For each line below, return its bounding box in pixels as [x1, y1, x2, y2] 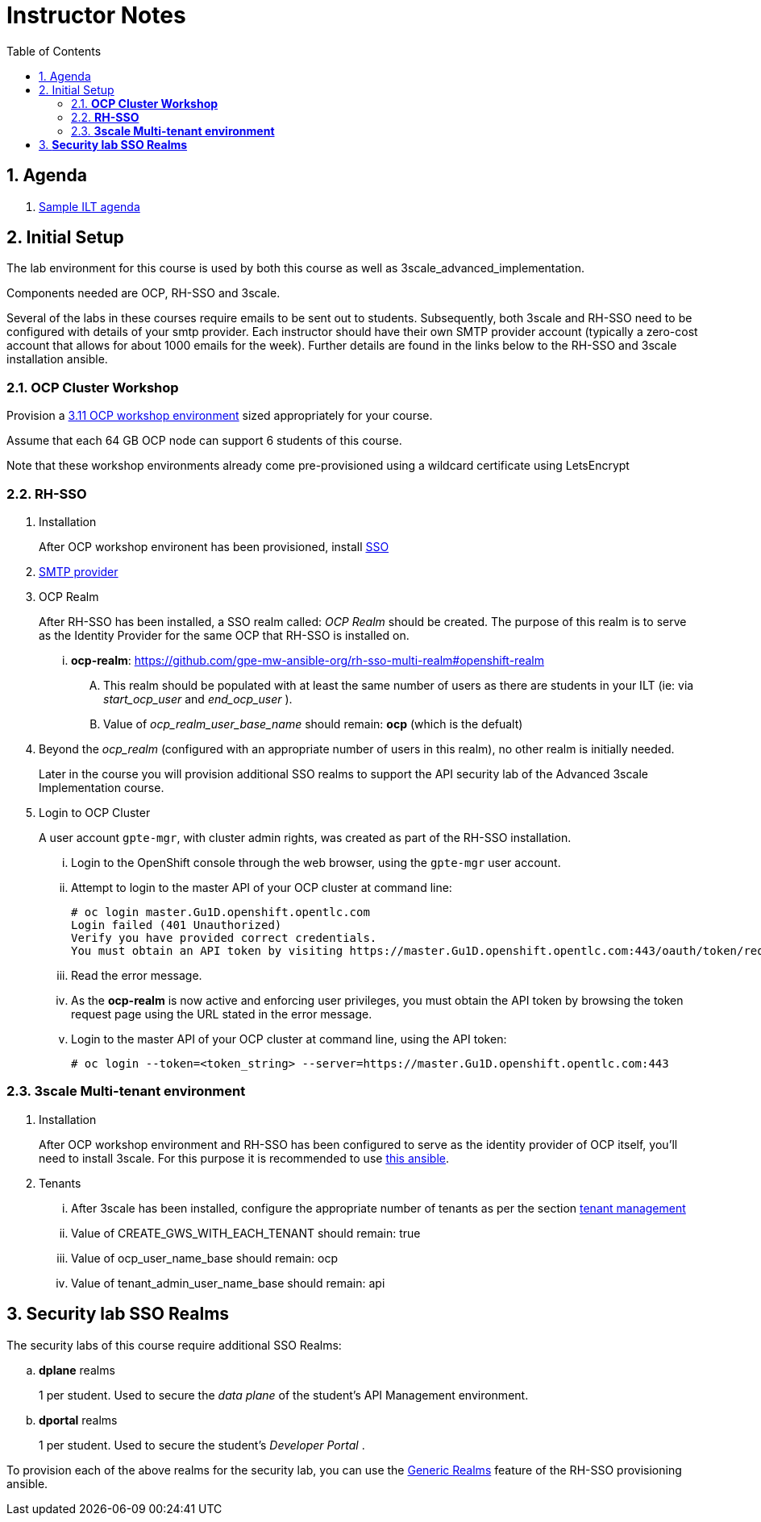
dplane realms [39, 1362, 115, 1377]
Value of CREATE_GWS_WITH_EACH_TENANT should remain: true [71, 1225, 421, 1240]
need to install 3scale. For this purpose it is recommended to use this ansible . [39, 1151, 450, 1165]
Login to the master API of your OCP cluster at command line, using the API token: [71, 1031, 507, 1046]
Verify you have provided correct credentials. [71, 931, 377, 944]
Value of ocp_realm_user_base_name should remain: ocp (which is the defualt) [103, 716, 523, 731]
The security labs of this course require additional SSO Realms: [6, 1337, 342, 1352]
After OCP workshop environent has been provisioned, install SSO [39, 539, 389, 554]
